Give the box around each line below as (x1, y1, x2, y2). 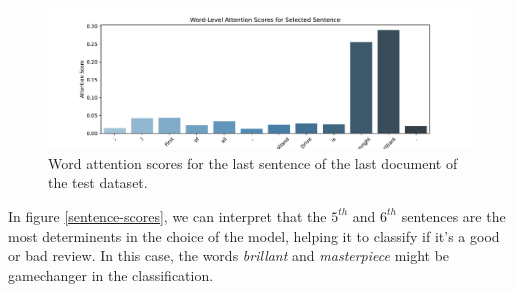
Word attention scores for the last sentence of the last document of (48, 152, 458, 173)
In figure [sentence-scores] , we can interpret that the (8, 205, 327, 226)
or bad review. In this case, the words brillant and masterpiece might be (8, 245, 450, 266)
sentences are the (401, 205, 506, 226)
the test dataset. (48, 172, 148, 193)
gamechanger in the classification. (8, 264, 214, 285)
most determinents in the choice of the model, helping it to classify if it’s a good (8, 225, 500, 246)
